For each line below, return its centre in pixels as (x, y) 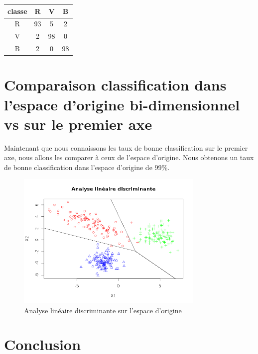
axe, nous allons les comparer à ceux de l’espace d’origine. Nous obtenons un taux (129, 157)
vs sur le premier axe (78, 124)
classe (17, 11)
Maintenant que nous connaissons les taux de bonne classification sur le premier (126, 147)
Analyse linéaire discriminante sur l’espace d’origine (103, 310)
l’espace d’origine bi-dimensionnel (122, 104)
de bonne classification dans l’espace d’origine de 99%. (87, 167)
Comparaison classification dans (115, 85)
